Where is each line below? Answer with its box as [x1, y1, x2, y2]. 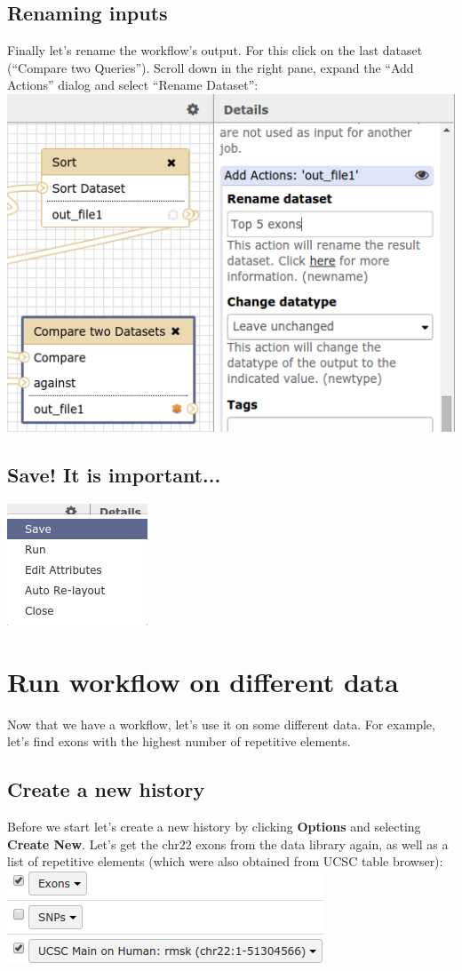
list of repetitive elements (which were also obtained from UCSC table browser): [7, 852, 443, 871]
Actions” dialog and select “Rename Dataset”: [7, 76, 259, 94]
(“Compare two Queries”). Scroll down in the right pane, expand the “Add [7, 58, 414, 76]
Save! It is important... [7, 461, 221, 489]
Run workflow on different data [7, 663, 399, 699]
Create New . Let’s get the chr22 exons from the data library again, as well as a [7, 834, 449, 853]
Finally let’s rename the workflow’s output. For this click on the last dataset [7, 41, 423, 60]
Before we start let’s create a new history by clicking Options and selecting [7, 817, 421, 836]
